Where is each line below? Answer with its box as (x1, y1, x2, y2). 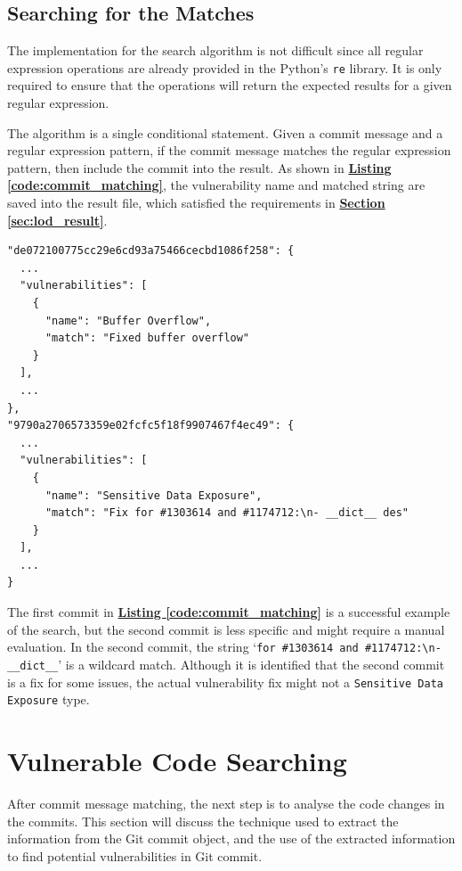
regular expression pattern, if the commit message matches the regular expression (7, 141, 451, 160)
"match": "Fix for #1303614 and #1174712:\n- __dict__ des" (45, 506, 409, 520)
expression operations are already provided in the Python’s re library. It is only (7, 58, 442, 77)
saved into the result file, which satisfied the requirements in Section (7, 193, 385, 212)
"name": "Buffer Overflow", (45, 314, 212, 327)
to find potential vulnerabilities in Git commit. (7, 846, 263, 865)
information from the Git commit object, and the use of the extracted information (7, 829, 456, 848)
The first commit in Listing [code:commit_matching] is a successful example (7, 603, 450, 621)
